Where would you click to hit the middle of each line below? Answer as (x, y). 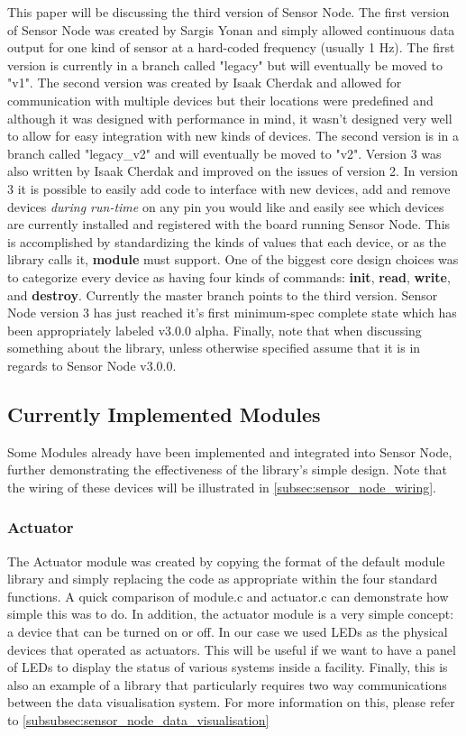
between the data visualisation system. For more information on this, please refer (231, 702)
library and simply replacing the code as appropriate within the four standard (223, 579)
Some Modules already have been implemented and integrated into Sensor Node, (230, 451)
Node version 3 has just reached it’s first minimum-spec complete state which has (232, 313)
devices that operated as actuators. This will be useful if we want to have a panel (232, 649)
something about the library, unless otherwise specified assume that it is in (214, 348)
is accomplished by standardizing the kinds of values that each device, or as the (227, 241)
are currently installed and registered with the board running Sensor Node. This (229, 224)
